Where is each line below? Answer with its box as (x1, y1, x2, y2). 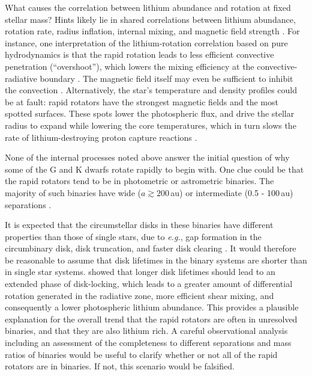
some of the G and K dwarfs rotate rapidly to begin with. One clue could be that (5, 162, 304, 175)
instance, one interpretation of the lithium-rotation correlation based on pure (5, 36, 288, 49)
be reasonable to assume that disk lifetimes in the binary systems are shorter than (5, 253, 307, 266)
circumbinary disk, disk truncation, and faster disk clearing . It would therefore (5, 242, 296, 254)
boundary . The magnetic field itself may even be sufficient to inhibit (40, 72, 293, 84)
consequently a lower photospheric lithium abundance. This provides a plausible (5, 301, 299, 313)
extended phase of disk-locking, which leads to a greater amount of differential (5, 277, 293, 290)
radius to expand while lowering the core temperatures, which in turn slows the (5, 119, 296, 131)
